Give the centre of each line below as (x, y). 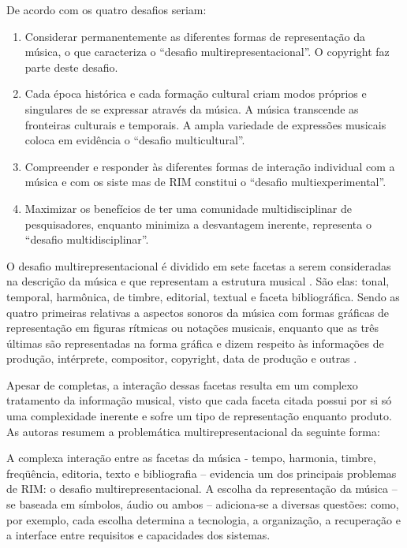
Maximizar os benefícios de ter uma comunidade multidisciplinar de (188, 208)
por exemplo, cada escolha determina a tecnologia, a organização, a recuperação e (203, 519)
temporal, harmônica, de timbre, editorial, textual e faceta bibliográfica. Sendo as (203, 296)
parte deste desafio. (71, 67)
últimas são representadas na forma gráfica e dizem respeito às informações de (195, 343)
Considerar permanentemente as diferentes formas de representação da (195, 36)
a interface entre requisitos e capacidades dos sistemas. (138, 535)
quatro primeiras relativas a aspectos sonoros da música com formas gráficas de (198, 312)
